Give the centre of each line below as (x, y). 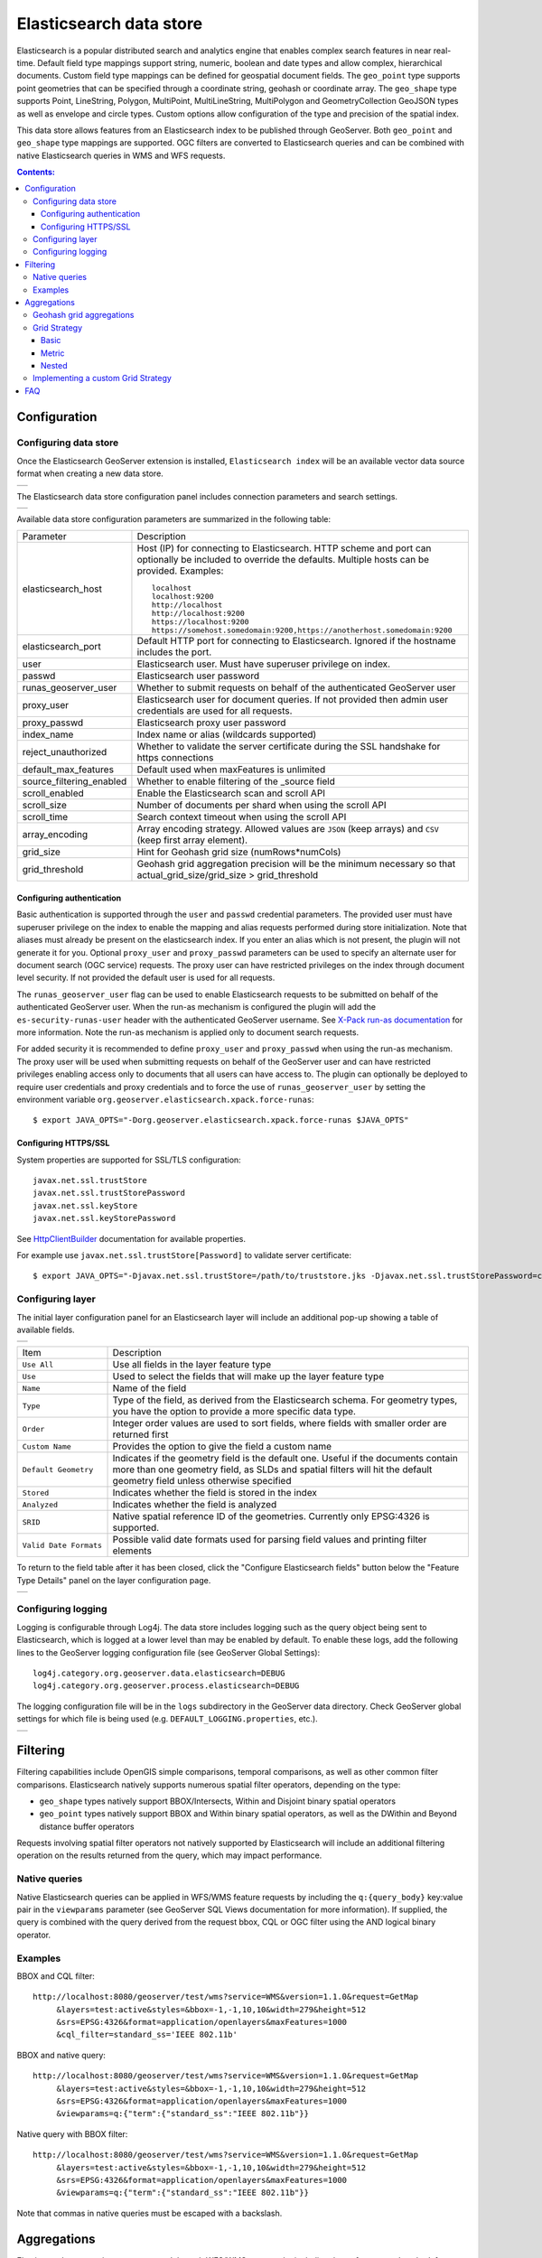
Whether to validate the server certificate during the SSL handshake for (289, 747)
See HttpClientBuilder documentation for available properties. (131, 1238)
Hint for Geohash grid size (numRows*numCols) (239, 852)
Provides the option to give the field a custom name (222, 1447)
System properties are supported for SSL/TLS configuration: (129, 1160)
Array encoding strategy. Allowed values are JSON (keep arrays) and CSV (288, 829)
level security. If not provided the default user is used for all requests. (146, 978)
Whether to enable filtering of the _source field (236, 781)
